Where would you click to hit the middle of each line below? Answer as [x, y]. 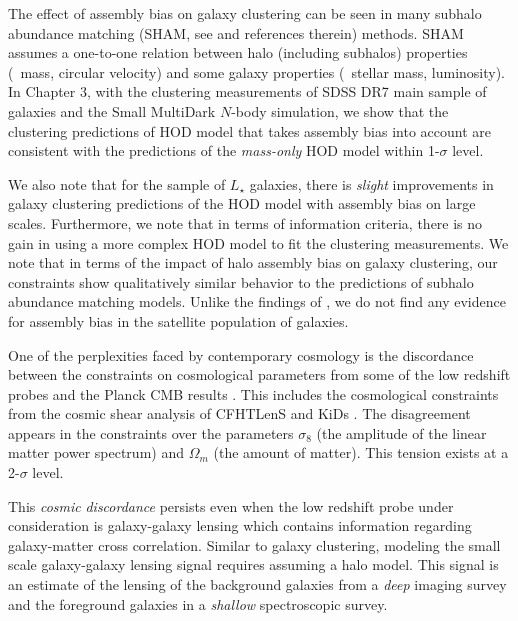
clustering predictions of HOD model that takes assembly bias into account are [249, 130]
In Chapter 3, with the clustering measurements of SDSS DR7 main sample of [247, 91]
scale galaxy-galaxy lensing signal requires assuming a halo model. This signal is [253, 564]
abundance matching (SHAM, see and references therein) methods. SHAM [236, 32]
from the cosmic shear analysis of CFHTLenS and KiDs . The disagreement [239, 413]
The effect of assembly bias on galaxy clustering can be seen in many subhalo [245, 13]
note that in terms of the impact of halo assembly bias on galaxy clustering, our [253, 262]
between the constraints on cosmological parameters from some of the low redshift [259, 374]
